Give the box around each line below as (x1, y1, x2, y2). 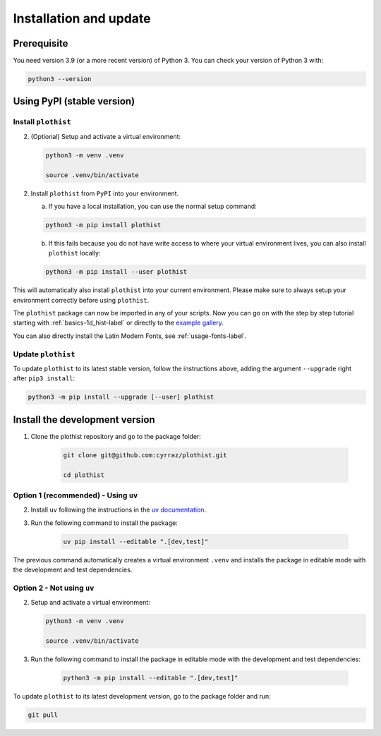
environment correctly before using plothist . (13, 296, 150, 304)
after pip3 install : (13, 374, 75, 382)
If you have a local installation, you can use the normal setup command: (48, 202, 257, 210)
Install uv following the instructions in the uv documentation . (30, 505, 207, 514)
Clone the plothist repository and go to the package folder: (30, 432, 201, 440)
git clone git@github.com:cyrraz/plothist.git (63, 451, 227, 459)
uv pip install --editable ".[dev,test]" (63, 537, 209, 545)
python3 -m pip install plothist (45, 221, 162, 229)
